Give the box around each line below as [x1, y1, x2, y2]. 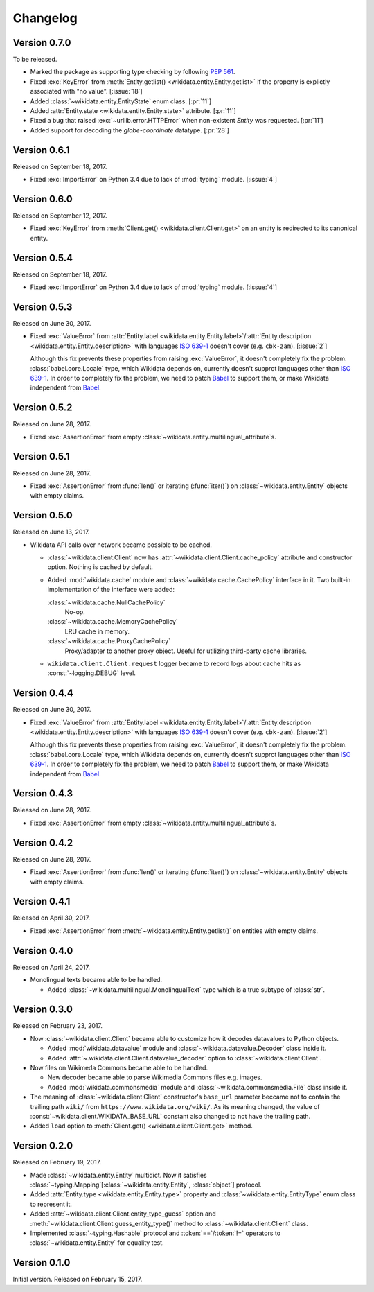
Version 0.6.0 [12, 193, 73, 204]
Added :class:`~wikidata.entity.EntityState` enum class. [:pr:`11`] [30, 97, 212, 105]
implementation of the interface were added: [47, 586, 175, 594]
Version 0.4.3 [12, 787, 73, 800]
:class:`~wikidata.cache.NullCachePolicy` [47, 598, 166, 606]
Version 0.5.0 [12, 509, 73, 521]
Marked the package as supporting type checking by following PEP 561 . [30, 68, 235, 76]
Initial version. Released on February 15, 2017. [12, 1275, 143, 1284]
